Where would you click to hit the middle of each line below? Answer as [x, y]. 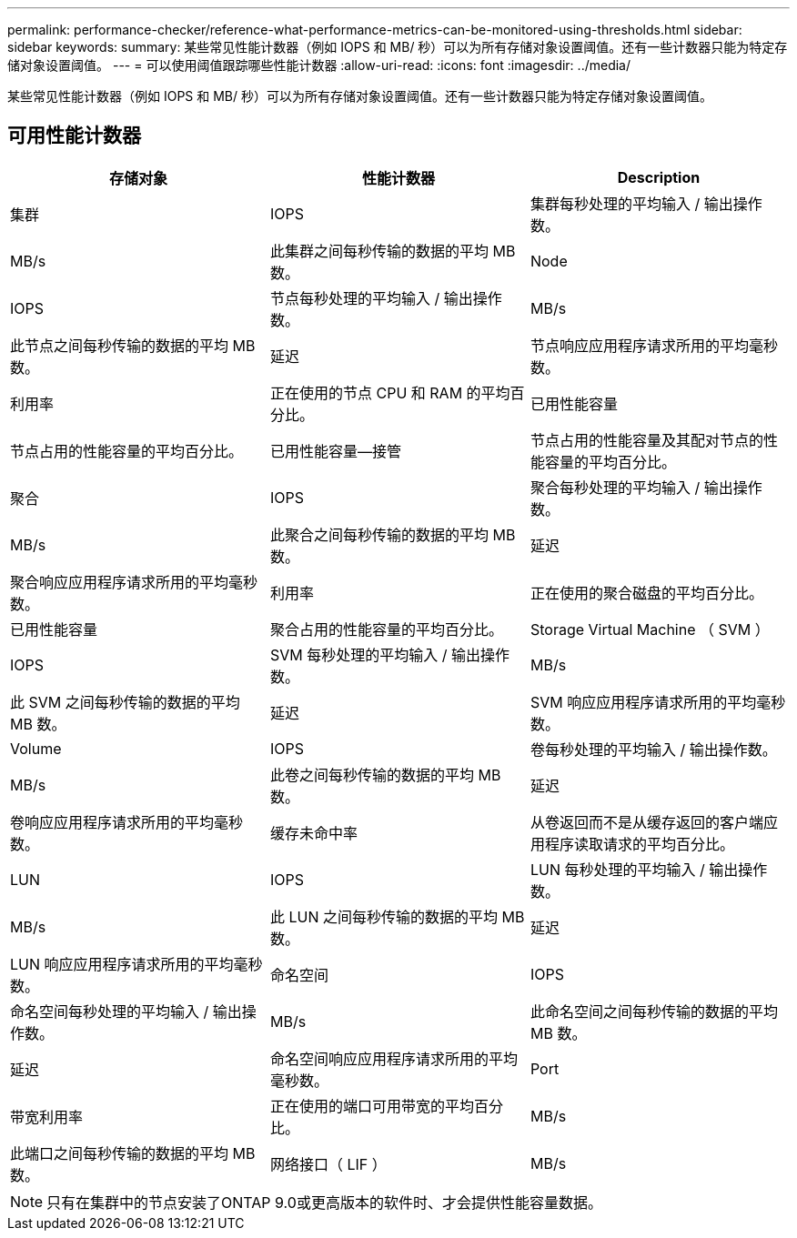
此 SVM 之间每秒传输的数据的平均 [125, 702]
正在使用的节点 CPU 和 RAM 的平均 [390, 393]
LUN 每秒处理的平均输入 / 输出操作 [649, 869]
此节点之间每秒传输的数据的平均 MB [133, 345]
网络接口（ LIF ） [328, 1164]
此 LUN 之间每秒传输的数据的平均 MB [397, 916]
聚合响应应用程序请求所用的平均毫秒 [134, 582]
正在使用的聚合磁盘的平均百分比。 [646, 593]
